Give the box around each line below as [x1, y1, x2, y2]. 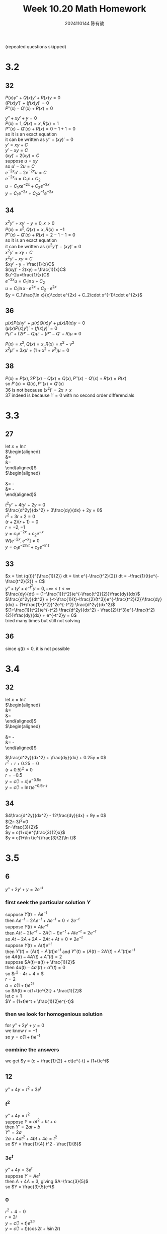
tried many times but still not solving [5, 617, 80, 623]
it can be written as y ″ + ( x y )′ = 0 [5, 136, 74, 142]
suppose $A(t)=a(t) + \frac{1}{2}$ [5, 959, 75, 965]
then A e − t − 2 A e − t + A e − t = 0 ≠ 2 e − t [5, 917, 80, 923]
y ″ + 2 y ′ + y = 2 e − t [5, 886, 44, 893]
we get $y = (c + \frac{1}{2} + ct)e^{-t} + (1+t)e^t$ [5, 1058, 109, 1064]
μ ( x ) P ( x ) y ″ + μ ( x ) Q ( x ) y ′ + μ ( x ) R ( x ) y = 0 [5, 320, 86, 326]
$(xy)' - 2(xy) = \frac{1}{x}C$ [5, 266, 66, 272]
